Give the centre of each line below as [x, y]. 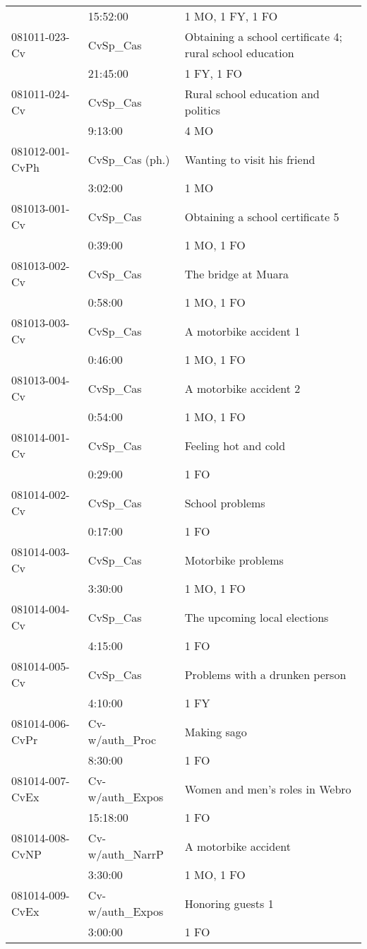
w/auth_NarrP [126, 854]
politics [203, 110]
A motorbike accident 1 [242, 331]
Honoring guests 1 [229, 903]
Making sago [216, 731]
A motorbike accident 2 [242, 388]
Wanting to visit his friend [250, 159]
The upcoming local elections [257, 617]
